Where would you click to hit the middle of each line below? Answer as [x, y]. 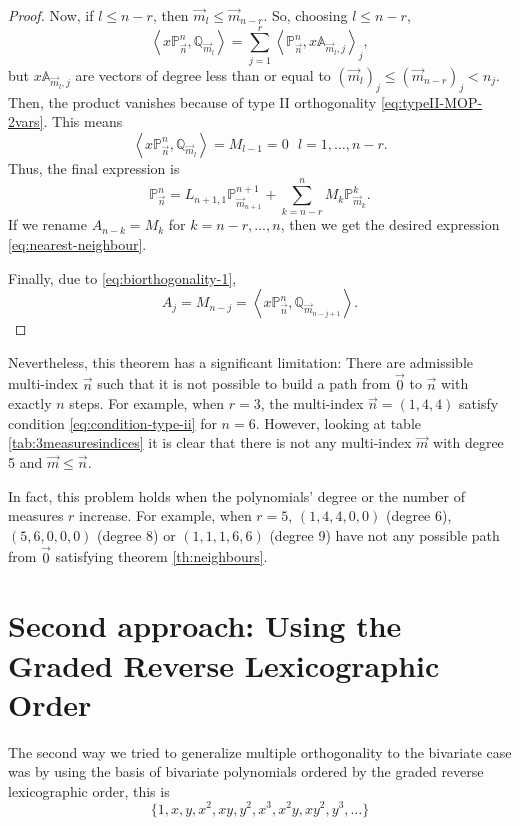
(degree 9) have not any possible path [384, 534]
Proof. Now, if [51, 15]
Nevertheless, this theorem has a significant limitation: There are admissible [240, 361]
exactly [30, 403]
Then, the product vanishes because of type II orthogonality [192, 101]
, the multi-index [312, 403]
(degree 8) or [136, 534]
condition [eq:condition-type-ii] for [112, 422]
